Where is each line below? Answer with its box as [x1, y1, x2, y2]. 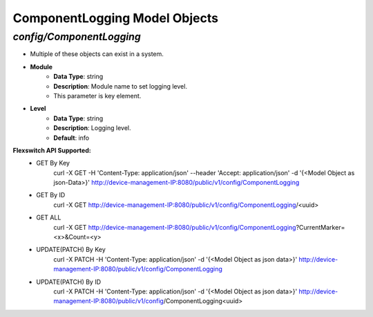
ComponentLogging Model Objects [12, 10, 219, 26]
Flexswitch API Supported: [12, 146, 91, 154]
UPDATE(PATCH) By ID [36, 278, 102, 286]
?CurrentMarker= [296, 223, 345, 231]
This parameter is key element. [53, 91, 142, 100]
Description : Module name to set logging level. [53, 82, 188, 90]
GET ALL [36, 213, 61, 221]
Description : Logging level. [53, 124, 131, 132]
